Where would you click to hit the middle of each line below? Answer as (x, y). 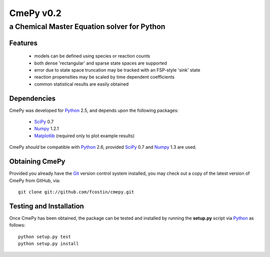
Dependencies (32, 98)
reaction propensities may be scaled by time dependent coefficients (104, 77)
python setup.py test (44, 236)
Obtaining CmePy (37, 162)
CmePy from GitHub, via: (35, 180)
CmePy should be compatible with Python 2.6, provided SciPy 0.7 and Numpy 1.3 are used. (103, 147)
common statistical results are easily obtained (81, 84)
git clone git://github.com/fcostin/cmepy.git (76, 192)
